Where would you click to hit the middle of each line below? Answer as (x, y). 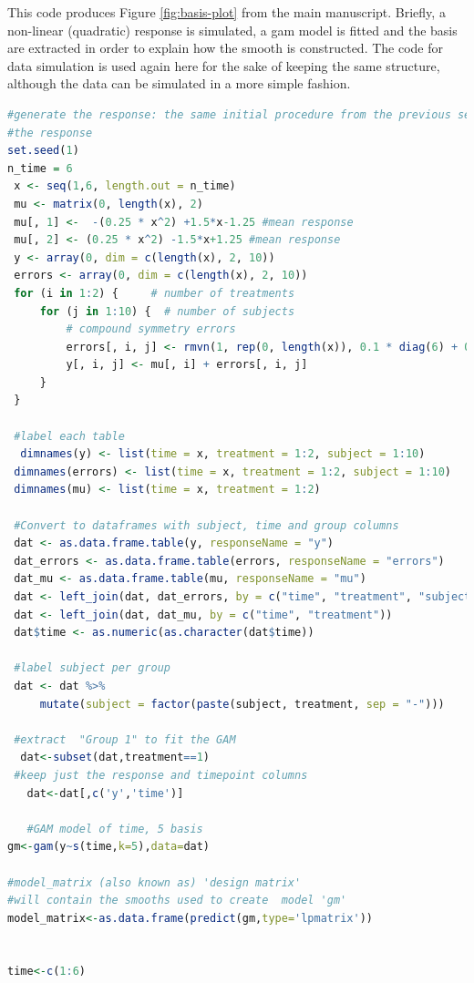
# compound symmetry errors (151, 329)
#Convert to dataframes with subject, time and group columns (206, 525)
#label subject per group (92, 668)
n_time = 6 (40, 168)
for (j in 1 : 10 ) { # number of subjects (167, 311)
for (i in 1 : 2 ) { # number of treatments (155, 293)
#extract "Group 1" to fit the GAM (125, 739)
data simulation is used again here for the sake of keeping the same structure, (224, 65)
